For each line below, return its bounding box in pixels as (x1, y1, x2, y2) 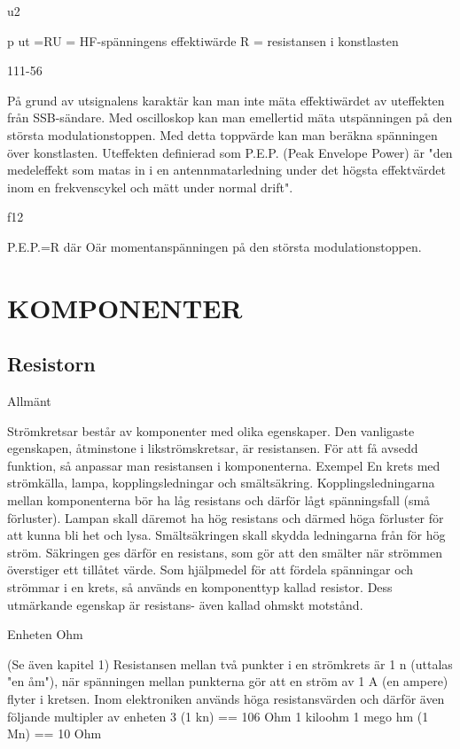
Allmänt (7, 392, 51, 410)
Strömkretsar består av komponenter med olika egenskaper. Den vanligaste (7, 421, 415, 440)
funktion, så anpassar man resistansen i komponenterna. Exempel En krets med (7, 456, 441, 474)
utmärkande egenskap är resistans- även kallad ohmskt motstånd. (7, 595, 363, 613)
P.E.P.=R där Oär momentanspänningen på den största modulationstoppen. (7, 237, 422, 255)
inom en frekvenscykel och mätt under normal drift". (7, 177, 293, 196)
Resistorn (7, 350, 96, 378)
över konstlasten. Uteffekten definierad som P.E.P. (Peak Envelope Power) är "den (7, 143, 453, 161)
